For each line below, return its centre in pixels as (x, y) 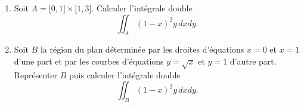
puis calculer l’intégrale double (125, 74)
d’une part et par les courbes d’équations (89, 61)
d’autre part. (253, 61)
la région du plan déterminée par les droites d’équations (142, 49)
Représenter (36, 74)
